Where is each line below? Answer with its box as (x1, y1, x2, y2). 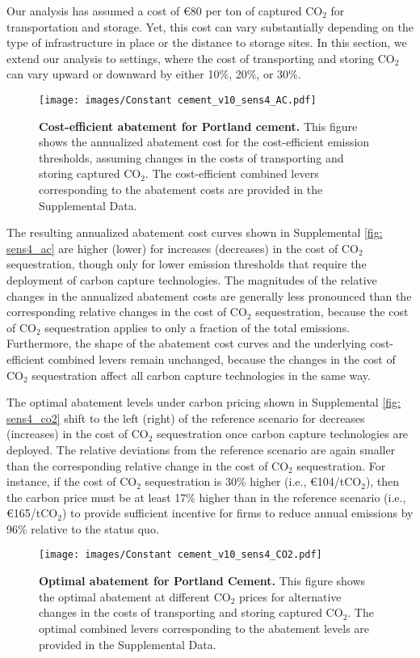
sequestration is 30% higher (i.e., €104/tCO (145, 473, 362, 490)
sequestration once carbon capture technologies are (156, 425, 409, 442)
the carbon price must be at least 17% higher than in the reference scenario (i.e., (6, 488, 406, 505)
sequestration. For (296, 457, 386, 474)
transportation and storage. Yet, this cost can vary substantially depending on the (6, 18, 414, 35)
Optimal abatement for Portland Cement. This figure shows (39, 572, 366, 589)
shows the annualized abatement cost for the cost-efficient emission (39, 133, 370, 150)
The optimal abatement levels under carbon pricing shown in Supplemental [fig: (6, 394, 401, 411)
